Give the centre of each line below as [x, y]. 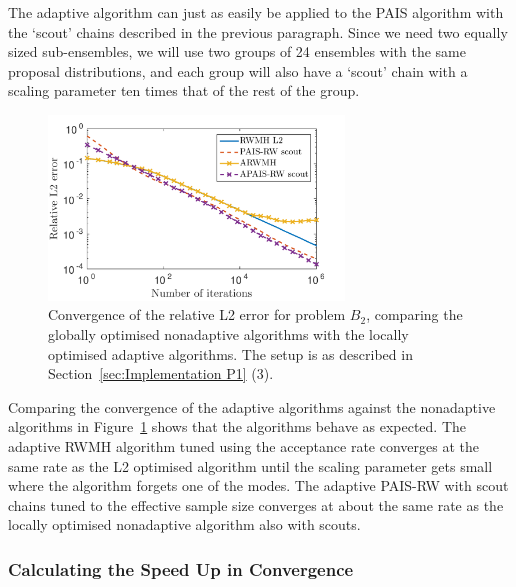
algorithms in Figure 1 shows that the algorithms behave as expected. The [237, 426]
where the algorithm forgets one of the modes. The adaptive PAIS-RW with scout [258, 485]
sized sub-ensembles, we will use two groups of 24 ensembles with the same [237, 51]
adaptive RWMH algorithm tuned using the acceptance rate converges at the [244, 445]
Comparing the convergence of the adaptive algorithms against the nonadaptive [252, 406]
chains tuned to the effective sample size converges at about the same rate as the [256, 504]
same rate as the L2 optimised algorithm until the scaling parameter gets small [250, 465]
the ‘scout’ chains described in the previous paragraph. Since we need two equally [258, 31]
